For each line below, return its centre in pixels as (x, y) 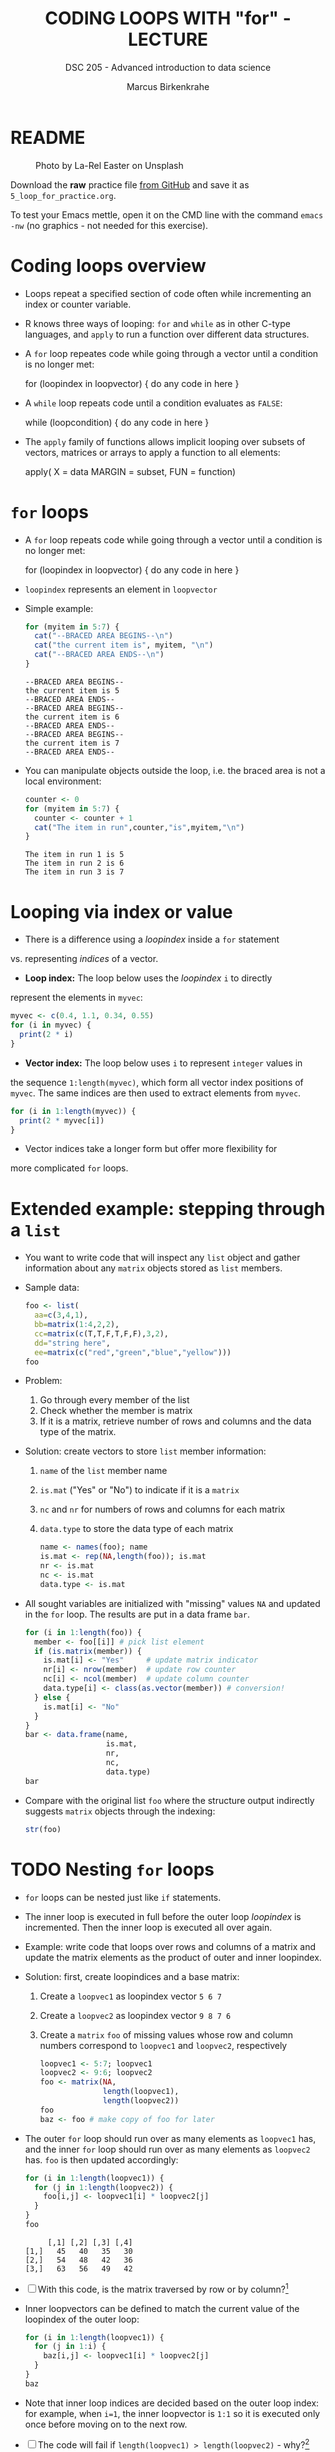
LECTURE (168, 39)
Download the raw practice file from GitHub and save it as (130, 184)
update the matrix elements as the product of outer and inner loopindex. (173, 1957)
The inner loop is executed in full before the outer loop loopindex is (163, 1916)
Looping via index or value (121, 911)
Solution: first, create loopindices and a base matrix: (132, 1976)
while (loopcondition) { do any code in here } (117, 422)
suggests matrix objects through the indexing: (120, 1811)
